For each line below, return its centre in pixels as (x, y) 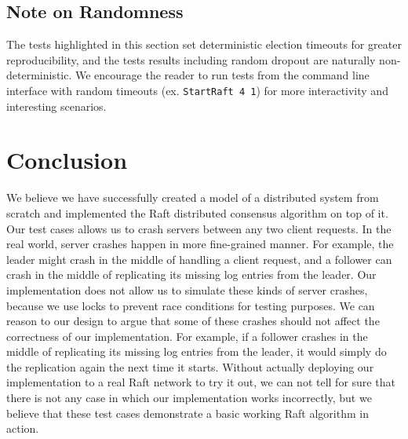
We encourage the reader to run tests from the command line (222, 75)
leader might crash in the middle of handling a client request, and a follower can (199, 259)
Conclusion (67, 160)
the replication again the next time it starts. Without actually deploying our (190, 366)
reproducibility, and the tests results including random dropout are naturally (191, 59)
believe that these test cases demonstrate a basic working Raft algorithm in (188, 413)
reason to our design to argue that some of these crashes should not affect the (193, 321)
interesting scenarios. (56, 106)
